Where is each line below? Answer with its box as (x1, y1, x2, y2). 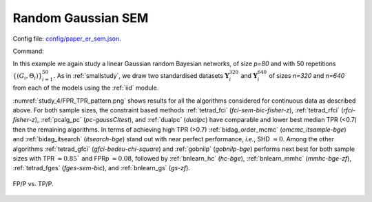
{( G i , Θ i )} (12, 72, 43, 81)
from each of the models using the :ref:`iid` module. (12, 83, 159, 92)
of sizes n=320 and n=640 (269, 71, 345, 79)
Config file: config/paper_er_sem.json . (12, 34, 122, 43)
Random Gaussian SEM (12, 10, 149, 26)
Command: (12, 47, 44, 55)
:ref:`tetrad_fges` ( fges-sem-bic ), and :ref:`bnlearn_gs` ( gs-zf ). (12, 164, 191, 172)
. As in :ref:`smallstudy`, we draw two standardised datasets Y (53, 71, 230, 79)
